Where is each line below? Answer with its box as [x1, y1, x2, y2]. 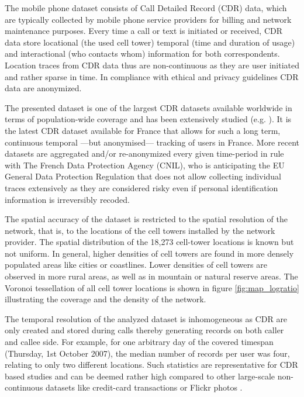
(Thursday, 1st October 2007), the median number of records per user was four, [5, 347, 290, 359]
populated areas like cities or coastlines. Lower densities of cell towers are [5, 258, 267, 271]
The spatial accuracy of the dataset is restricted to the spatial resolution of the [5, 213, 288, 225]
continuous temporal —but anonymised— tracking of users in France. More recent [5, 136, 299, 148]
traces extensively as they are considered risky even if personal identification [5, 181, 278, 194]
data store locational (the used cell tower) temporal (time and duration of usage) [5, 36, 295, 48]
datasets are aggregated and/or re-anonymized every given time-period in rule [5, 147, 284, 160]
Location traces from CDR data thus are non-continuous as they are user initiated [5, 58, 299, 71]
